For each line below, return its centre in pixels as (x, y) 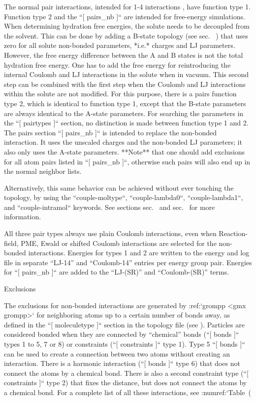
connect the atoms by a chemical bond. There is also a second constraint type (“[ (127, 373)
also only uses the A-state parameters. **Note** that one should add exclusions (125, 151)
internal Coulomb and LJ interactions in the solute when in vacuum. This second (126, 74)
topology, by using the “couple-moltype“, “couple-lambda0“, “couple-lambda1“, (124, 197)
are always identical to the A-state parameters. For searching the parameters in (124, 113)
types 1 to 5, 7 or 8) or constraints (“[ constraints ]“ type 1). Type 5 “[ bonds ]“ (125, 344)
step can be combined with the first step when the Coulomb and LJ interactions (125, 84)
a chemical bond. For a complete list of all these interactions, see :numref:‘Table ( (128, 392)
